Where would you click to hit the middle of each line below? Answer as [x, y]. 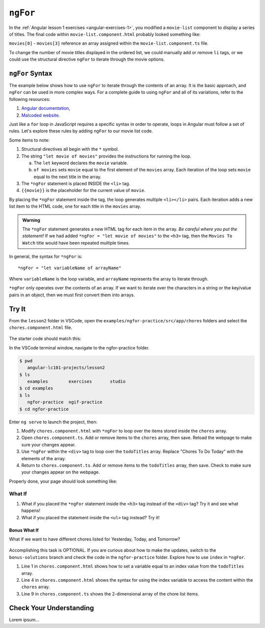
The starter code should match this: [45, 339]
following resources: [30, 99]
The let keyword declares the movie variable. [81, 163]
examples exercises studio [77, 382]
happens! [31, 511]
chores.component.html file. [41, 328]
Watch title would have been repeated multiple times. [76, 243]
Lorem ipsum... [24, 620]
